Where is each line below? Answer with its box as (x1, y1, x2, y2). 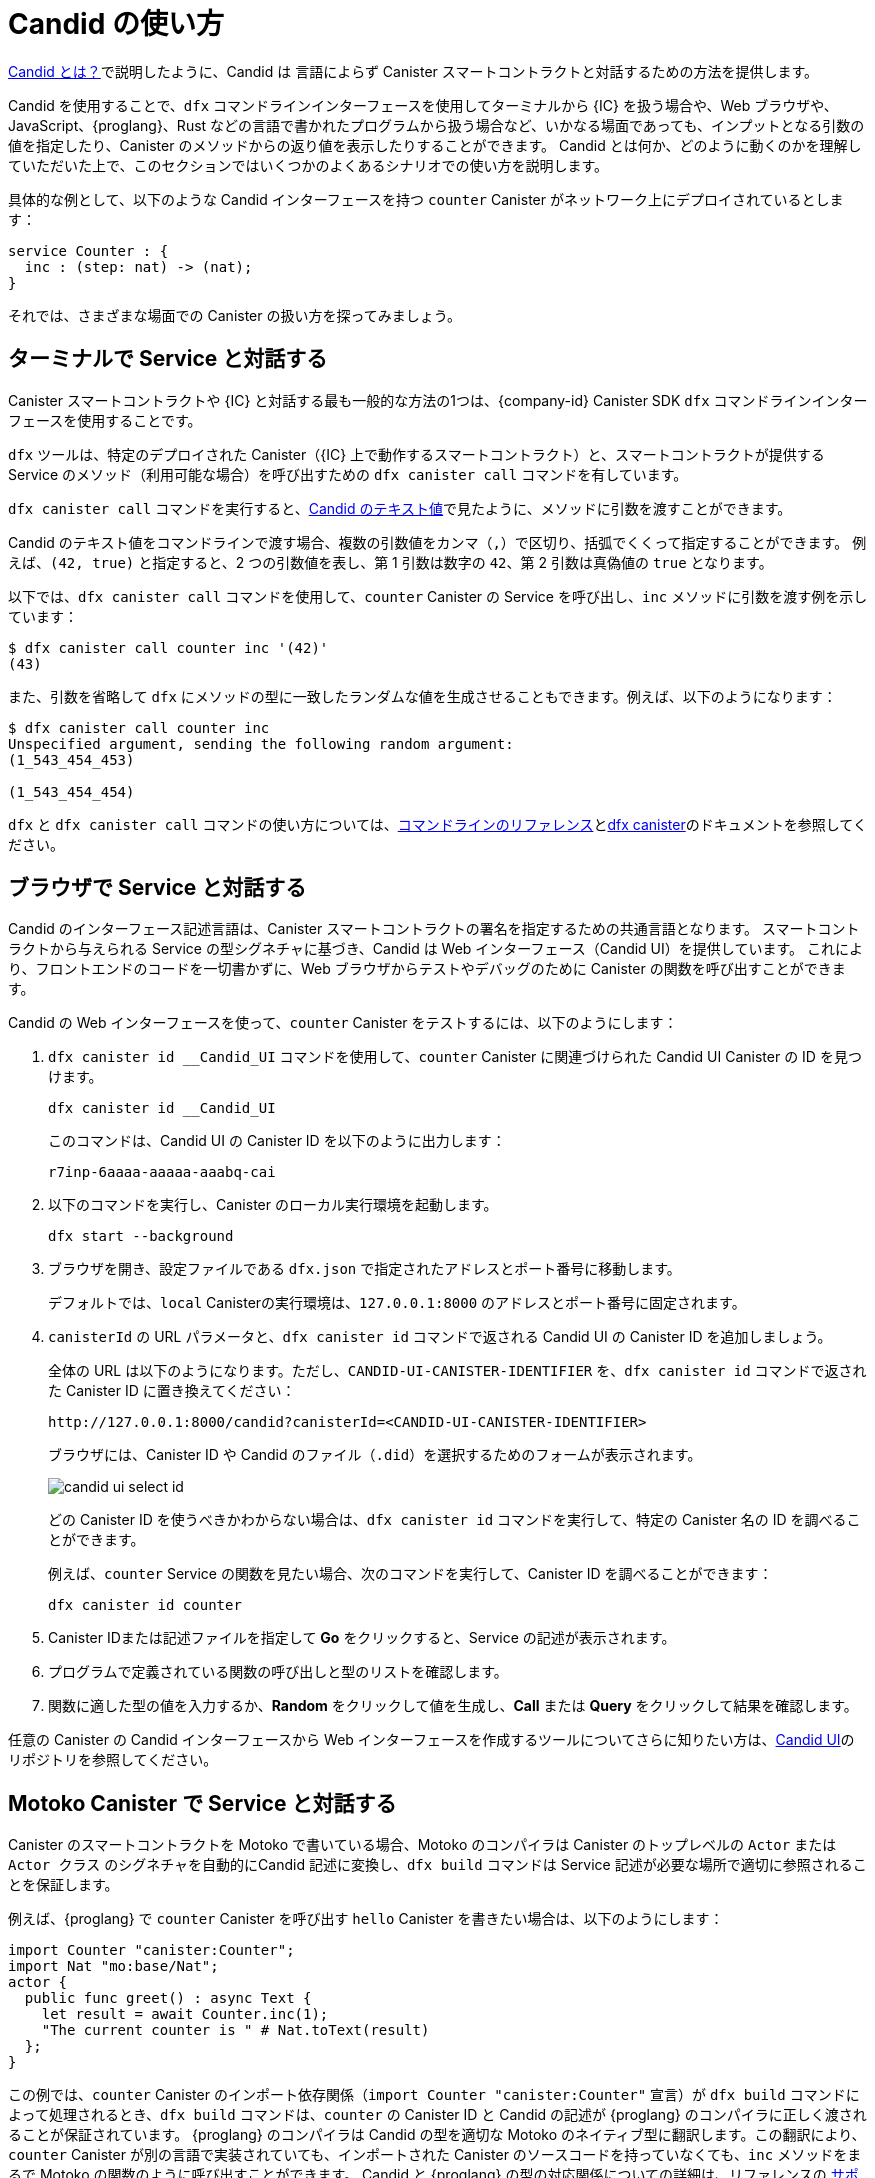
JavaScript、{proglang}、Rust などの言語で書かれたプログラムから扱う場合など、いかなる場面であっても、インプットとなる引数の (8, 116, 865, 134)
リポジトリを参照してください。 (8, 1751, 218, 1769)
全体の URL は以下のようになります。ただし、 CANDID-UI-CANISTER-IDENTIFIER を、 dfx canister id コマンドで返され (48, 1362, 867, 1380)
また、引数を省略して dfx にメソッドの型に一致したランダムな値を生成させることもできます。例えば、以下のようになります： (8, 687, 837, 705)
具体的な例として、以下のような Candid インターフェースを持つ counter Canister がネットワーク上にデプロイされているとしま (8, 190, 844, 208)
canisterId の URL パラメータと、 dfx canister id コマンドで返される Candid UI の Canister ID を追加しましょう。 (48, 1328, 832, 1346)
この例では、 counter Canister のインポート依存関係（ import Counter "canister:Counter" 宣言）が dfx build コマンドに (8, 2086, 860, 2104)
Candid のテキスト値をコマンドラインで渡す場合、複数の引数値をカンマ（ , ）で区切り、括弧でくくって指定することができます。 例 (8, 533, 867, 551)
